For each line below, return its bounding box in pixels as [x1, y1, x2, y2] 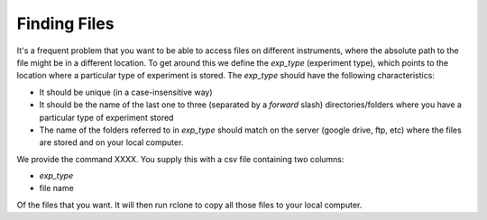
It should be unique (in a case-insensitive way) [39, 87, 213, 97]
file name [39, 183, 74, 194]
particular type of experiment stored [39, 112, 174, 123]
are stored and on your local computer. [39, 137, 184, 148]
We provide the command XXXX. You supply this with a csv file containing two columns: [16, 153, 345, 164]
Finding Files [16, 14, 115, 33]
